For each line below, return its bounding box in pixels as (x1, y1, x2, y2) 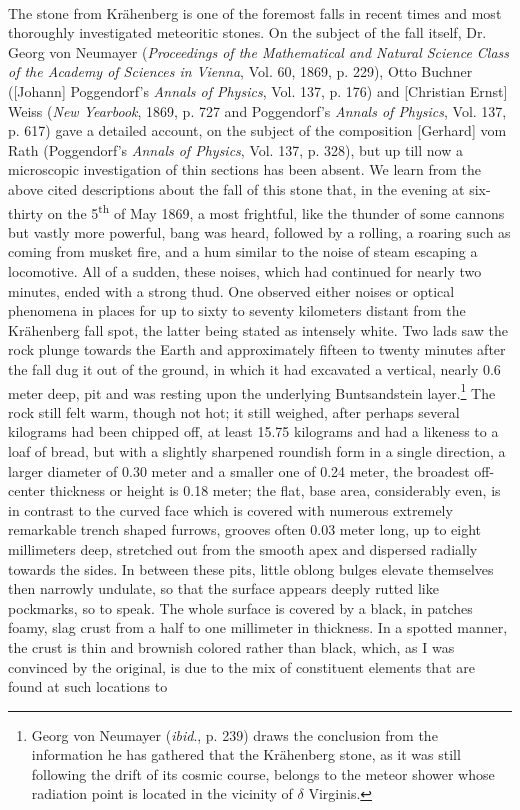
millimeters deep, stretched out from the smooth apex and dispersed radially (8, 538, 478, 559)
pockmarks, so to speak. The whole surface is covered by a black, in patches (8, 597, 473, 618)
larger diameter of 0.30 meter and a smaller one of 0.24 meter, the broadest (8, 460, 470, 481)
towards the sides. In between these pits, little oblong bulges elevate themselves (8, 558, 494, 579)
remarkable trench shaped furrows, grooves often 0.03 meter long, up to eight (8, 519, 482, 540)
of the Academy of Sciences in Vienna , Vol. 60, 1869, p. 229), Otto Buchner (8, 61, 473, 82)
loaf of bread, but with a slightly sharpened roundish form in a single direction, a (8, 440, 506, 461)
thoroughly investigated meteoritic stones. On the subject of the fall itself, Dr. (8, 22, 487, 43)
